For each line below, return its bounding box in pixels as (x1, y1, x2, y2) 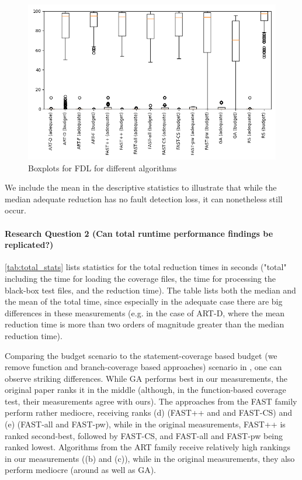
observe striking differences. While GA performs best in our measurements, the (5, 372, 287, 384)
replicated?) (5, 239, 54, 251)
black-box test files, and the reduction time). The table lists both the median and (5, 284, 296, 296)
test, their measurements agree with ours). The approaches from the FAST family (5, 395, 297, 407)
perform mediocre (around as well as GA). (5, 464, 157, 476)
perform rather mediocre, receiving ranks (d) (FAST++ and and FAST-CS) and (5, 406, 292, 419)
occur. (5, 204, 26, 216)
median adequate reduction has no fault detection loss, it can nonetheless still (5, 192, 283, 205)
